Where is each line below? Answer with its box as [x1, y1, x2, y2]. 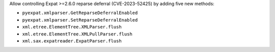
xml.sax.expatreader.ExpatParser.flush [22, 38, 122, 43]
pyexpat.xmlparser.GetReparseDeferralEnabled [22, 10, 138, 16]
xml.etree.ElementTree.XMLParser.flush [22, 24, 122, 30]
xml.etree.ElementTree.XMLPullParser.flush [22, 31, 132, 37]
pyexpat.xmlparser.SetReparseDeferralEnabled [22, 17, 138, 22]
